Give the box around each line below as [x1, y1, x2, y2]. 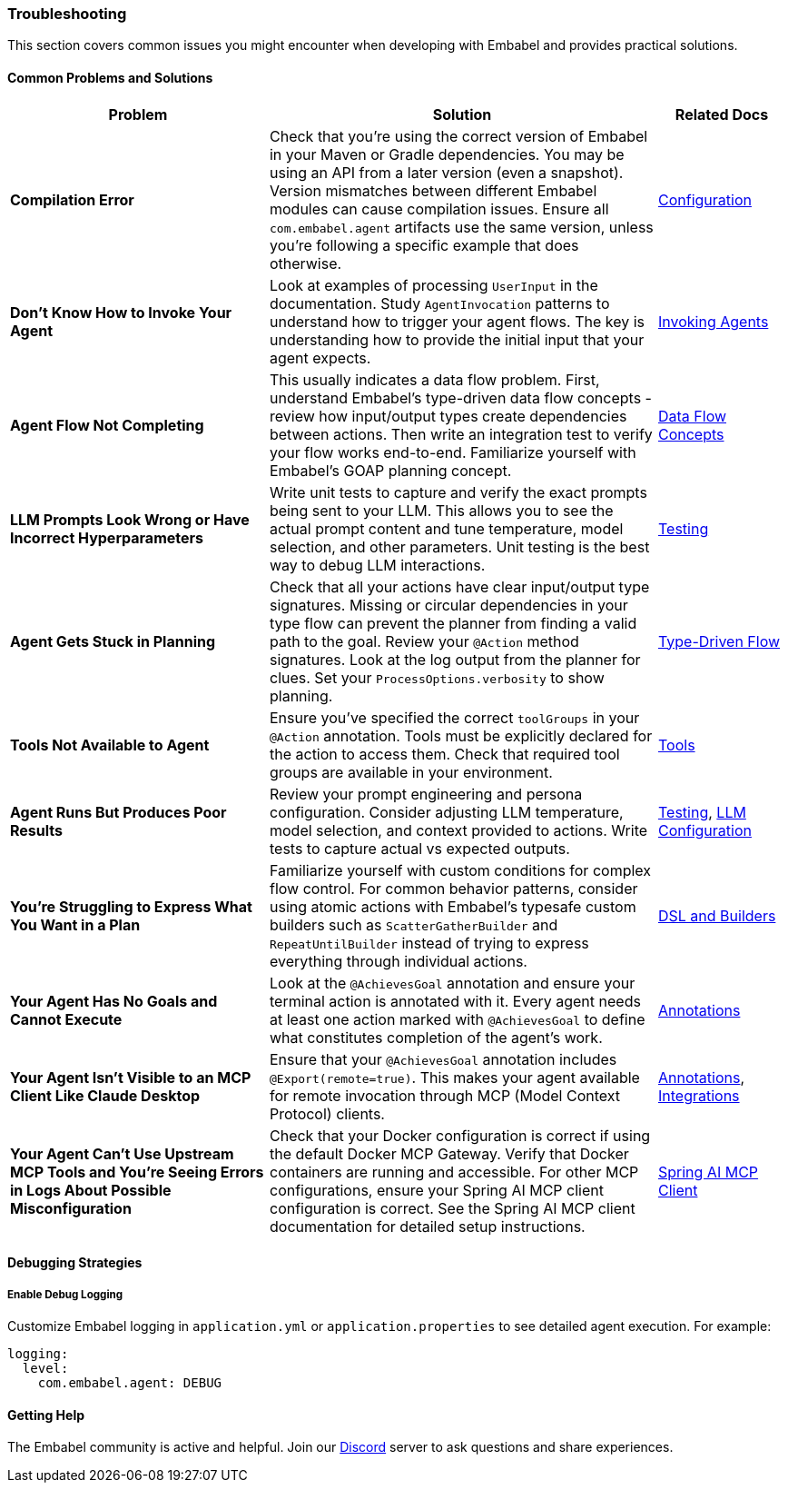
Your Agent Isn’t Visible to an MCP [10, 1068, 251, 1087]
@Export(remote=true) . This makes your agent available [269, 1068, 640, 1087]
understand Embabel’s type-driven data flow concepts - [269, 388, 652, 407]
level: [22, 1360, 69, 1376]
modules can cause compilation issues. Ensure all [269, 199, 609, 218]
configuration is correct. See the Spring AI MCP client [269, 1198, 635, 1217]
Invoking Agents [657, 312, 769, 331]
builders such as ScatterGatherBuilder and [269, 915, 558, 934]
